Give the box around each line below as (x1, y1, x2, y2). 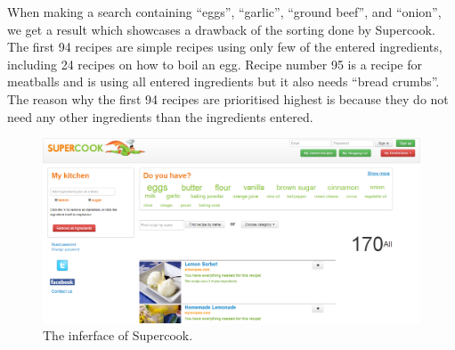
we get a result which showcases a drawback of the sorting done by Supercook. (7, 20, 435, 38)
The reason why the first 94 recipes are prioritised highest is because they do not (7, 89, 449, 108)
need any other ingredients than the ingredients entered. (7, 107, 313, 126)
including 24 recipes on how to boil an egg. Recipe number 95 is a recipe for (7, 54, 422, 73)
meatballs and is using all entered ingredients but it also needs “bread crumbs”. (7, 72, 440, 91)
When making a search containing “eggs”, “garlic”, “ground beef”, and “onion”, (7, 3, 442, 20)
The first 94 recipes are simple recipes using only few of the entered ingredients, (7, 37, 443, 56)
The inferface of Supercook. (43, 326, 193, 345)
